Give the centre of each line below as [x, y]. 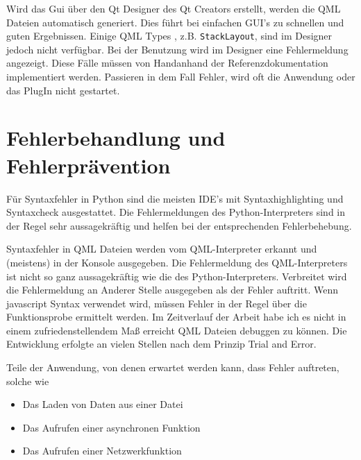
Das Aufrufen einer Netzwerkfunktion [102, 451]
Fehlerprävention [89, 165]
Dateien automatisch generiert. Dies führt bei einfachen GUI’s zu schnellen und [175, 22]
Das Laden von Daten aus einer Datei [103, 404]
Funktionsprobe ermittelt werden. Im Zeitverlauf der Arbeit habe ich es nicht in [176, 317]
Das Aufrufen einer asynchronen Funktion [111, 427]
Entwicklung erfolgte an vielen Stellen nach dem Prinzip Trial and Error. [161, 344]
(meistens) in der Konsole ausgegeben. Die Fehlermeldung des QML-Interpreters [177, 262]
